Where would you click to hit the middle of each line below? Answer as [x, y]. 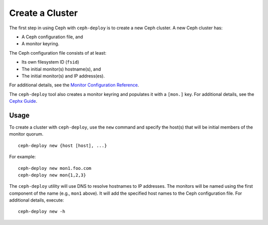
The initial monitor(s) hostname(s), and [61, 69]
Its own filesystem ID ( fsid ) [50, 62]
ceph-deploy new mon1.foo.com [55, 168]
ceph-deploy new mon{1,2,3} [52, 175]
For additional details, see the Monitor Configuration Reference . [74, 85]
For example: [23, 157]
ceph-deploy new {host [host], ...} [63, 146]
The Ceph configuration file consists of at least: [58, 53]
